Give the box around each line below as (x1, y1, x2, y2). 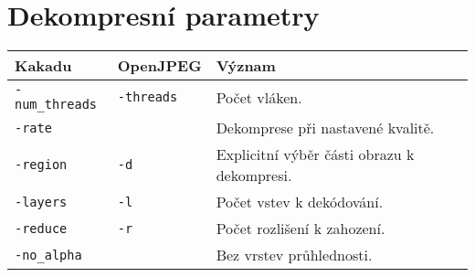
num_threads (15, 97, 98, 112)
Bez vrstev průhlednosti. (216, 244, 373, 266)
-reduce (15, 220, 68, 236)
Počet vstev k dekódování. (216, 191, 384, 213)
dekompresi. (216, 165, 292, 186)
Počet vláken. (216, 86, 302, 108)
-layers (15, 194, 68, 209)
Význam (216, 55, 276, 77)
